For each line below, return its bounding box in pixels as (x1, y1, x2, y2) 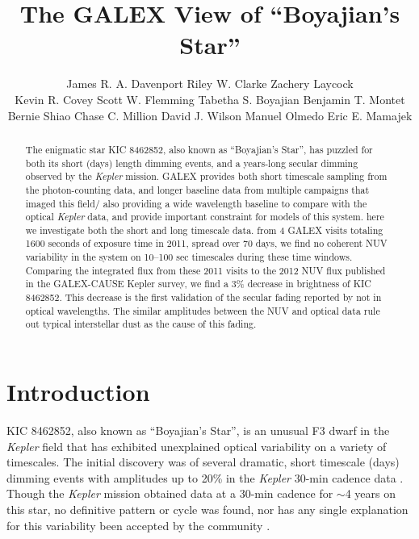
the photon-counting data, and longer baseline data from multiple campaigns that (25, 182, 370, 196)
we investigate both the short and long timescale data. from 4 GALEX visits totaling (25, 223, 383, 236)
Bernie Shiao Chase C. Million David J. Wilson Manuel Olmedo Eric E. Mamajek (7, 107, 413, 123)
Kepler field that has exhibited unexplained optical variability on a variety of (6, 437, 387, 454)
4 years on (345, 485, 396, 502)
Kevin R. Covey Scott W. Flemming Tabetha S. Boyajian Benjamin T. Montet (15, 90, 405, 107)
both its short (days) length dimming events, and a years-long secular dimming (25, 156, 358, 169)
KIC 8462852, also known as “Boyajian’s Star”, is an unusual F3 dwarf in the (6, 422, 390, 439)
